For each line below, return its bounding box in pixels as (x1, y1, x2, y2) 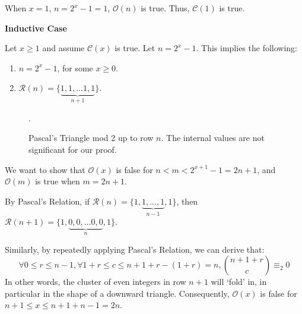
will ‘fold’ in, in (211, 275, 267, 288)
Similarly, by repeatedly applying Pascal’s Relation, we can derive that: (5, 243, 265, 255)
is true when (35, 175, 80, 187)
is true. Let (115, 42, 155, 54)
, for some (57, 61, 93, 74)
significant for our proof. (28, 143, 117, 155)
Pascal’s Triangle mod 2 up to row (28, 131, 154, 144)
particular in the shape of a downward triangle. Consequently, (5, 287, 230, 299)
